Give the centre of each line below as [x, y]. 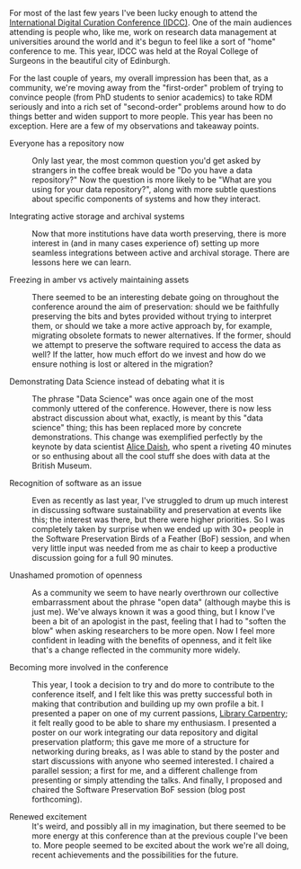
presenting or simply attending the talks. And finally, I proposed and [157, 780]
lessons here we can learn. [82, 262]
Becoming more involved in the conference [89, 667]
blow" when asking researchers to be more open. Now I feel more [154, 631]
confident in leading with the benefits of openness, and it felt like [152, 640]
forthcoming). [57, 799]
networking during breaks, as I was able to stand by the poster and [156, 751]
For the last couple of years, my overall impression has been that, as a [139, 78]
